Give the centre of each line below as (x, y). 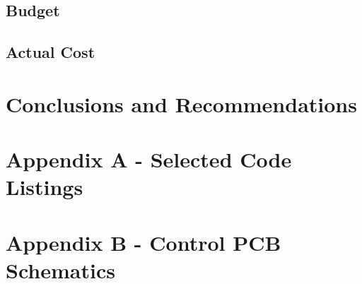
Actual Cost (51, 52)
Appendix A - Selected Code (149, 159)
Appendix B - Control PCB (144, 242)
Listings (45, 187)
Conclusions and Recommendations (181, 103)
